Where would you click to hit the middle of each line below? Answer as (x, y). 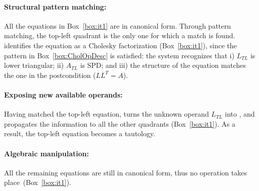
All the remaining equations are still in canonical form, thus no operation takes (125, 172)
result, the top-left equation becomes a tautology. (80, 133)
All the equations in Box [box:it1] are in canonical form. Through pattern (117, 25)
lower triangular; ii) (34, 65)
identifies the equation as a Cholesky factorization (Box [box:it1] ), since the (120, 45)
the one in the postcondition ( (50, 75)
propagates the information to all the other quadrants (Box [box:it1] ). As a (120, 123)
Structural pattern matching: (55, 6)
